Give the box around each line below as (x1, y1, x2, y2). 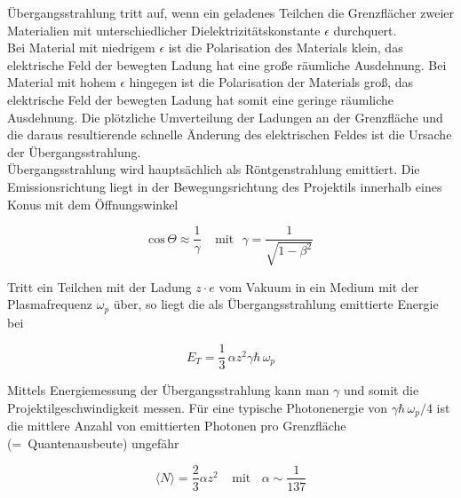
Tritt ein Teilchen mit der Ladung (7, 277, 192, 296)
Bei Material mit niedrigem (7, 38, 155, 57)
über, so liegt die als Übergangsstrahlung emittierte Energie (113, 295, 439, 313)
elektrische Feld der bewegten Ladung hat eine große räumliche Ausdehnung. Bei (7, 55, 447, 74)
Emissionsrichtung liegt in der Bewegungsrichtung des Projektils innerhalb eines (7, 177, 442, 195)
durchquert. (333, 20, 397, 39)
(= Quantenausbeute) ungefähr (7, 433, 179, 452)
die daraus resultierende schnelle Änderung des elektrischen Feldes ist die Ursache (7, 125, 452, 144)
